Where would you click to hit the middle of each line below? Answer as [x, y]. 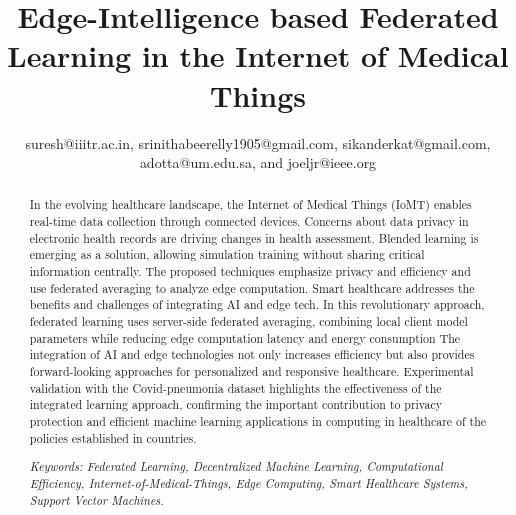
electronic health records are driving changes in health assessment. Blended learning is [254, 237]
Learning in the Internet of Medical [258, 55]
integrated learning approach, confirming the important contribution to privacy [235, 404]
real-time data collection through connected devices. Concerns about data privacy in [249, 221]
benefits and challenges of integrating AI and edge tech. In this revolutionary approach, [257, 304]
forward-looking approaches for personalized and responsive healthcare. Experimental [251, 371]
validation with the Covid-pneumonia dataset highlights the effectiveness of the [235, 387]
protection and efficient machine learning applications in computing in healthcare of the [258, 421]
